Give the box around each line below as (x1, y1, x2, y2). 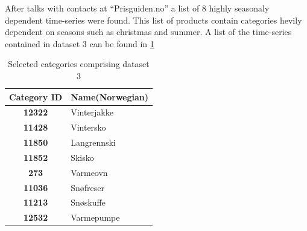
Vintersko (71, 121, 106, 134)
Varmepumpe (71, 211, 120, 224)
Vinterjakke (71, 106, 113, 119)
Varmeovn (71, 166, 108, 178)
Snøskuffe (71, 196, 106, 209)
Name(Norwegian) (71, 90, 149, 103)
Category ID (9, 90, 63, 103)
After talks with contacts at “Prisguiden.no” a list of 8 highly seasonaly (5, 2, 270, 14)
